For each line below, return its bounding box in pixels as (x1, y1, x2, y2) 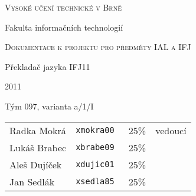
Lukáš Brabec (9, 140, 67, 154)
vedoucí (155, 123, 187, 137)
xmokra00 (76, 125, 115, 135)
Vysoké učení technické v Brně (5, 1, 122, 13)
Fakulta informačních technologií (5, 21, 123, 33)
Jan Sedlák (9, 174, 55, 188)
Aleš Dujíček (9, 157, 62, 171)
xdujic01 (76, 160, 115, 170)
